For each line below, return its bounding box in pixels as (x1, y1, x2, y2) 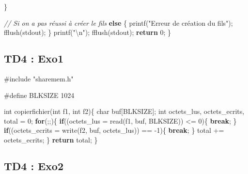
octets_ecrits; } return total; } (4, 134, 98, 144)
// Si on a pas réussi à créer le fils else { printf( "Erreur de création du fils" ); (4, 17, 233, 28)
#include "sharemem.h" (4, 73, 74, 83)
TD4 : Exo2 (4, 158, 63, 173)
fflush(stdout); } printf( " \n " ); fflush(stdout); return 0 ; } (4, 27, 171, 37)
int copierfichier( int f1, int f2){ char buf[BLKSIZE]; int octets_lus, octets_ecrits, (4, 106, 245, 116)
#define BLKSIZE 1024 (4, 90, 75, 100)
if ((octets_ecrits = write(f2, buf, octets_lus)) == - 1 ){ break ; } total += (4, 125, 224, 135)
